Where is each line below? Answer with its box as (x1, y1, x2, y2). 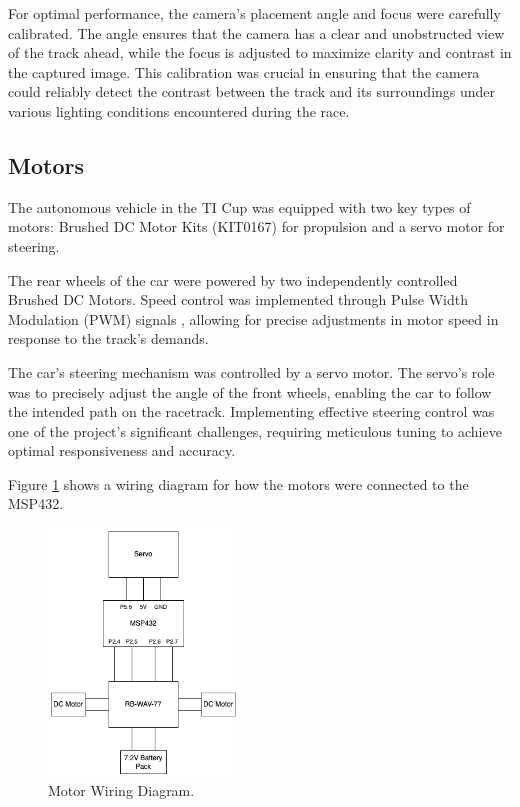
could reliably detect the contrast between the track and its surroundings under (8, 81, 496, 102)
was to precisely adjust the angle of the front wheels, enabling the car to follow (8, 381, 492, 402)
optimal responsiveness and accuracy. (8, 440, 236, 461)
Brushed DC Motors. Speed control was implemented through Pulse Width (8, 289, 468, 310)
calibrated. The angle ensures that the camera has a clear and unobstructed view (8, 22, 505, 43)
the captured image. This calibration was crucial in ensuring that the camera (8, 61, 480, 82)
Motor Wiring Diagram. (48, 780, 195, 801)
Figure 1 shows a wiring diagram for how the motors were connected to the (8, 473, 469, 494)
